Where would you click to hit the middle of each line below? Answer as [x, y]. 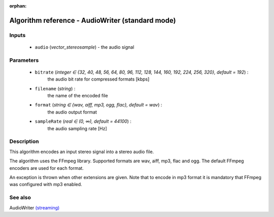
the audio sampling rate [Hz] [77, 128]
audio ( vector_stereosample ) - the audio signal [84, 47]
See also [20, 198]
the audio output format [72, 112]
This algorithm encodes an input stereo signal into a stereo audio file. [82, 152]
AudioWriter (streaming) [35, 207]
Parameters [24, 60]
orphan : [18, 6]
